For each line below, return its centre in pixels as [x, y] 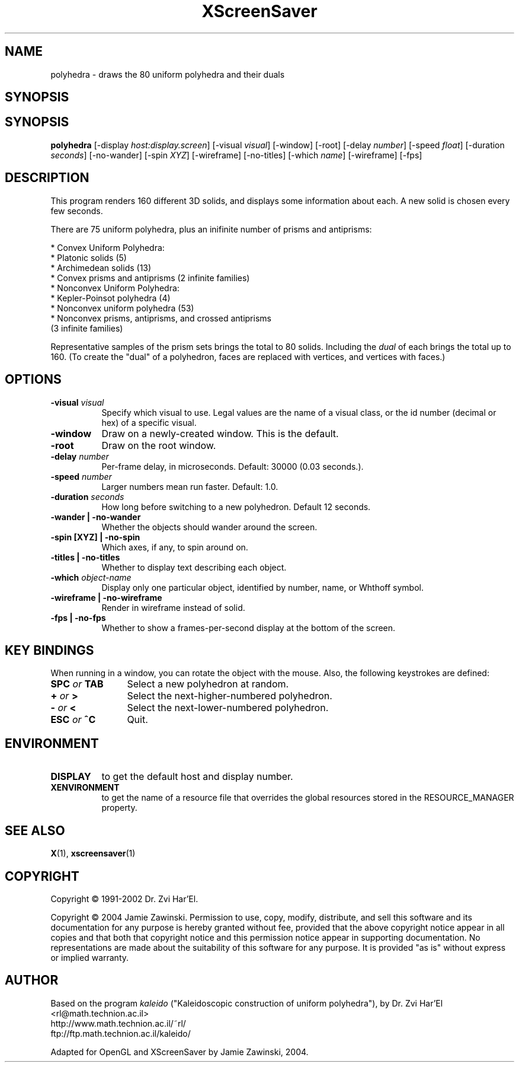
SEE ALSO [35, 830]
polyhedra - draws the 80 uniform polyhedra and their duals [168, 74]
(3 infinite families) [87, 328]
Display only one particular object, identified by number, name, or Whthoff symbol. [262, 587]
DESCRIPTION [47, 178]
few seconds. [77, 211]
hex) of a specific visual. [149, 422]
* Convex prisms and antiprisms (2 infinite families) [150, 278]
